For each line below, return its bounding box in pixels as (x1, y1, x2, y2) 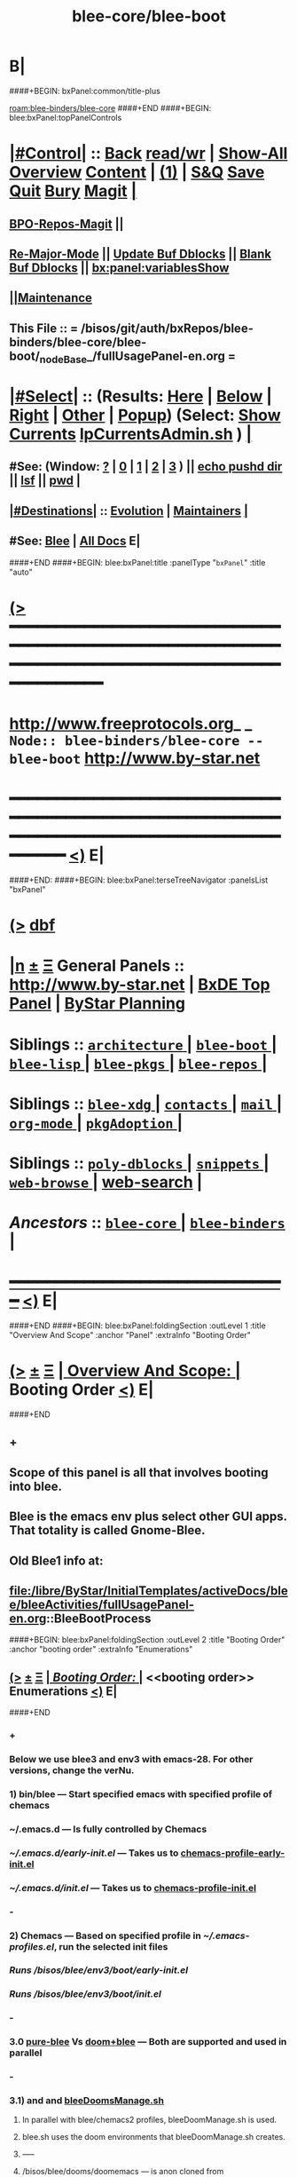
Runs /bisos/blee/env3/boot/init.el (9, 1988, 161, 2000)
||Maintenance (9, 290, 93, 305)
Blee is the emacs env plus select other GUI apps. (9, 1509, 287, 1524)
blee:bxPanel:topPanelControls (9, 112, 122, 123)
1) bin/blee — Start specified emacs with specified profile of (9, 1787, 273, 1800)
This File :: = (9, 321, 78, 336)
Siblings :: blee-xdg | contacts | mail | (9, 1094, 283, 1113)
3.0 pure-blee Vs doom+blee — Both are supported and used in (9, 2036, 287, 2048)
